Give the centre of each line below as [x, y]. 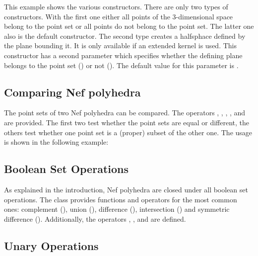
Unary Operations [51, 245]
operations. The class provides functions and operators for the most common [121, 199]
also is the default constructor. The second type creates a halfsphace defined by [125, 36]
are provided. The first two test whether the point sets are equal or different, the [127, 122]
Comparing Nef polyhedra [72, 92]
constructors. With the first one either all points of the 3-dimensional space [119, 16]
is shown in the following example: [56, 142]
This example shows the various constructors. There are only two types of [116, 6]
